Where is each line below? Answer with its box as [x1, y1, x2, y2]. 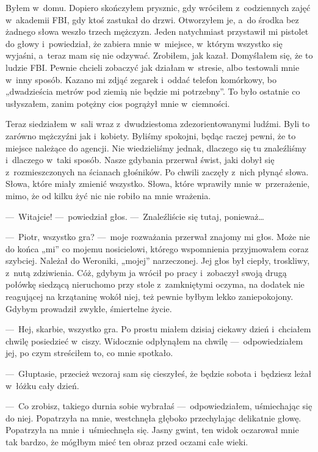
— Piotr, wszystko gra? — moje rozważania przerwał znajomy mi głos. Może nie [5, 230, 310, 243]
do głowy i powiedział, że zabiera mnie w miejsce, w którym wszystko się [5, 37, 283, 49]
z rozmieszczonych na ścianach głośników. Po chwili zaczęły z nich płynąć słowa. [5, 165, 309, 178]
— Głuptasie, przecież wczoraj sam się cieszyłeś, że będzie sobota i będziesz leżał [5, 367, 312, 380]
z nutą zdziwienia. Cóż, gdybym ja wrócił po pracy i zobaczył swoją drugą [5, 266, 287, 279]
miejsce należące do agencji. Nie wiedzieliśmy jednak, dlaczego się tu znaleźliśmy [5, 141, 306, 154]
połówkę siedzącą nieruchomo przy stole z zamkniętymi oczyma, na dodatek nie [5, 278, 305, 291]
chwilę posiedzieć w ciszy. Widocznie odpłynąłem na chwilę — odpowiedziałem [5, 334, 303, 347]
